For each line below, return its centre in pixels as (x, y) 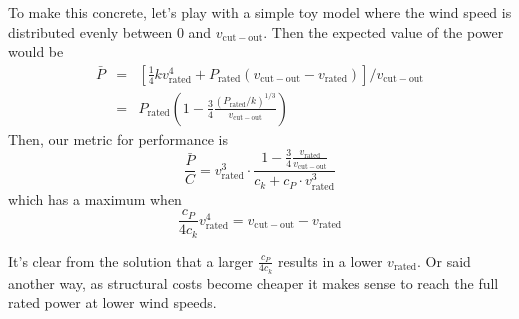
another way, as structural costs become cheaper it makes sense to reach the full (253, 282)
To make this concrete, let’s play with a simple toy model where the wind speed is (260, 12)
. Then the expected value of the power (383, 31)
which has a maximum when (95, 198)
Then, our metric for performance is (118, 138)
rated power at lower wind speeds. (112, 302)
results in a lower (330, 260)
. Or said (444, 260)
